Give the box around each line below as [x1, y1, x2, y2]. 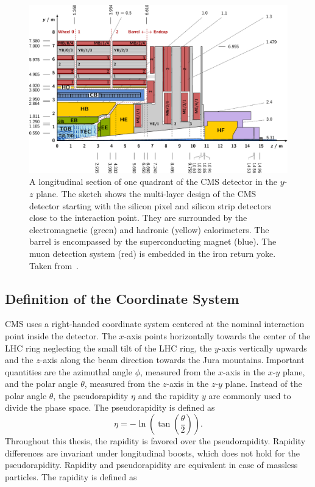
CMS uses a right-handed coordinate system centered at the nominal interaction [5, 317, 305, 330]
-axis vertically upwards [218, 341, 307, 354]
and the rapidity [138, 389, 199, 402]
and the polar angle [5, 377, 78, 390]
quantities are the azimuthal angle [5, 365, 132, 378]
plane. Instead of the [225, 377, 302, 390]
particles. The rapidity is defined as [5, 470, 137, 483]
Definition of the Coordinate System [5, 289, 239, 308]
